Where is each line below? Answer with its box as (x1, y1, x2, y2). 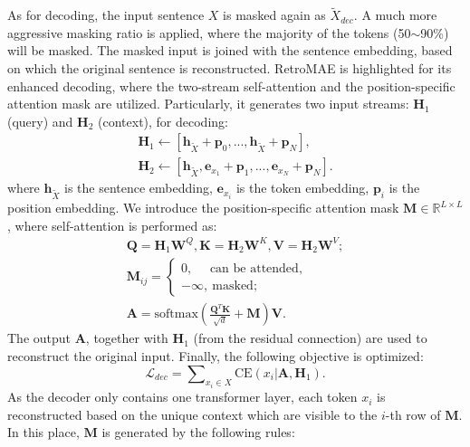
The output (7, 328, 72, 347)
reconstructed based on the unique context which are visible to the (7, 404, 378, 423)
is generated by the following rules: (101, 423, 295, 442)
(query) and (7, 111, 73, 130)
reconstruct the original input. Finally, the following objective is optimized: (7, 347, 424, 366)
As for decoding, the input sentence (7, 5, 205, 24)
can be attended (209, 262, 299, 275)
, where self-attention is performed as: (7, 215, 217, 234)
